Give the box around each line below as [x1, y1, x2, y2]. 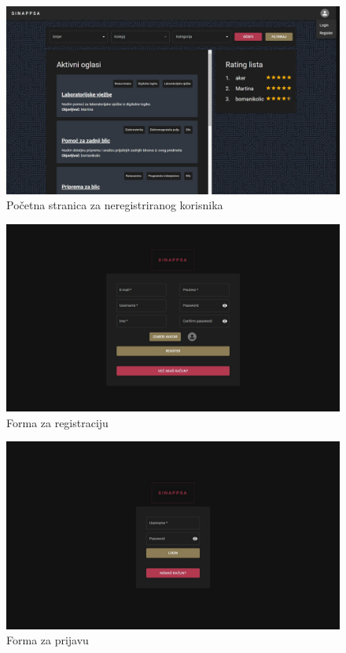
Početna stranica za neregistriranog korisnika [6, 197, 223, 213]
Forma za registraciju [6, 414, 109, 430]
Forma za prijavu [6, 632, 89, 648]
